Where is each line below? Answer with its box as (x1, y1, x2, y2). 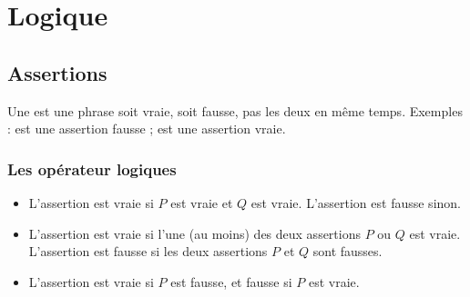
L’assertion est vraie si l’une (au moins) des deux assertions (28, 223, 361, 243)
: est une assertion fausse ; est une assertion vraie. (7, 119, 286, 138)
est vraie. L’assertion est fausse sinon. (250, 193, 461, 212)
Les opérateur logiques (7, 157, 177, 180)
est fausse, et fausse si (170, 272, 292, 291)
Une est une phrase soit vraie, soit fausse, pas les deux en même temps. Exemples (7, 101, 463, 120)
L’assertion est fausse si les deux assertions (28, 242, 268, 261)
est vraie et (170, 193, 233, 212)
